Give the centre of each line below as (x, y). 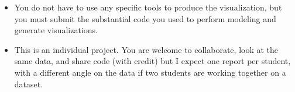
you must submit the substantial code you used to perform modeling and (145, 18)
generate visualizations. (56, 30)
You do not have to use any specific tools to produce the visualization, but (148, 7)
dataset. (29, 84)
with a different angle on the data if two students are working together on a (150, 72)
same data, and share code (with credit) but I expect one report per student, (152, 61)
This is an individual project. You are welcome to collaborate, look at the (146, 49)
